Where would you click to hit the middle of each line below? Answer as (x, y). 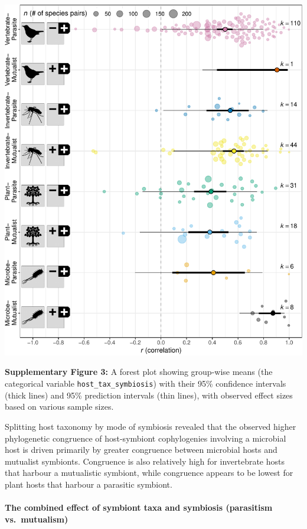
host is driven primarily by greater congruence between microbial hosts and (141, 450)
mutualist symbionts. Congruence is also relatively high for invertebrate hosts (145, 461)
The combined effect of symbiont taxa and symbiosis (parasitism (139, 507)
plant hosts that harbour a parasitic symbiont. (89, 484)
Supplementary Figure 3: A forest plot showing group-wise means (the (139, 372)
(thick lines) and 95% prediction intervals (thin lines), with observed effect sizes (149, 395)
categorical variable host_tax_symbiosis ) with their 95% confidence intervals (146, 383)
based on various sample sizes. (59, 406)
